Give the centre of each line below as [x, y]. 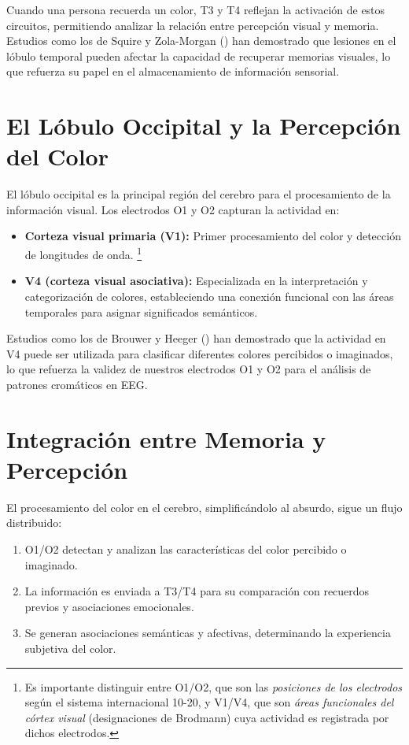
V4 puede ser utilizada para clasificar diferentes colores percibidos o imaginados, [200, 353]
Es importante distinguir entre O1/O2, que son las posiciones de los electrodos [214, 686]
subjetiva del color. [70, 648]
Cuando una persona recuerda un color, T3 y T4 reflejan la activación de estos [196, 9]
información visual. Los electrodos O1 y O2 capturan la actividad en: [173, 209]
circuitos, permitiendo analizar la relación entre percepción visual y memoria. [193, 25]
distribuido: [34, 523]
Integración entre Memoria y [166, 438]
